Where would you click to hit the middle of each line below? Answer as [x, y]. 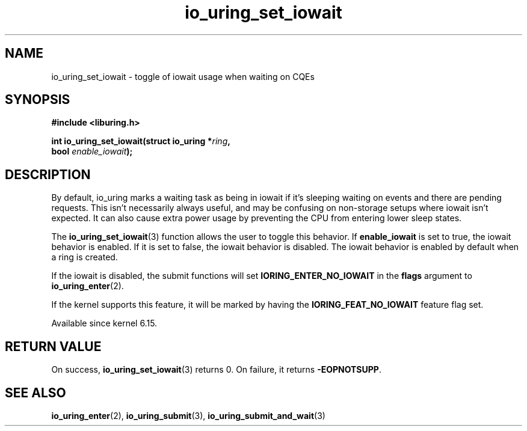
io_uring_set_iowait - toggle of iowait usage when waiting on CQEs [183, 76]
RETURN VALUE [53, 346]
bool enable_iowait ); [92, 151]
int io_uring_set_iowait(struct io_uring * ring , [141, 141]
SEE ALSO [35, 393]
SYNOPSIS [38, 100]
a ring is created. [85, 257]
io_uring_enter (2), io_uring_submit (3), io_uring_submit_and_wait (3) [188, 415]
